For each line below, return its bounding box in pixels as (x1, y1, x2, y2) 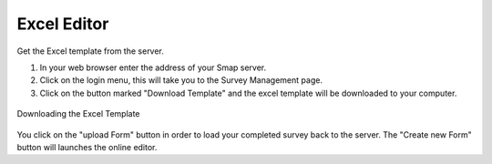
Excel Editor (16, 14, 109, 34)
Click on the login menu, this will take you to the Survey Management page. (39, 75, 323, 86)
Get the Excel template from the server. (16, 46, 164, 56)
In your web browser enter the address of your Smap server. (39, 62, 267, 73)
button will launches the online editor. (16, 141, 158, 152)
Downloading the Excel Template (16, 108, 140, 119)
